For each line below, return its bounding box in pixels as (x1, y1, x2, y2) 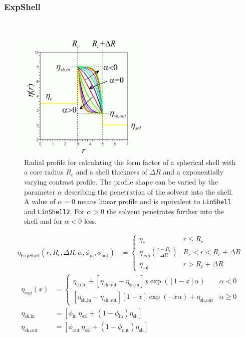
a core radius (24, 166, 64, 177)
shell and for (24, 216, 62, 226)
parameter (24, 186, 56, 197)
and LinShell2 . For (24, 206, 85, 216)
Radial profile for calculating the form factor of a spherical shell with (24, 156, 236, 167)
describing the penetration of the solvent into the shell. (64, 186, 233, 197)
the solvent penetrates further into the (106, 206, 224, 216)
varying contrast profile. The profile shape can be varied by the (24, 176, 218, 187)
